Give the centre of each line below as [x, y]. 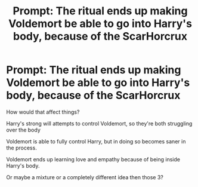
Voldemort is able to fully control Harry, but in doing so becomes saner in [96, 141]
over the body [23, 130]
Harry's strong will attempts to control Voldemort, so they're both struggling [99, 123]
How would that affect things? [43, 112]
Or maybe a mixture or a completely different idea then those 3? [85, 177]
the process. [21, 148]
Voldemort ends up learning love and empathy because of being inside [93, 159]
